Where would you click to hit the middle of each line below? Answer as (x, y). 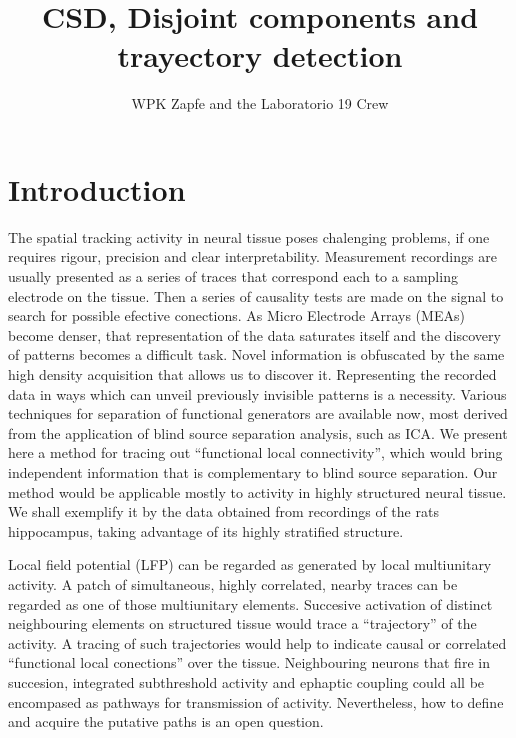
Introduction (97, 188)
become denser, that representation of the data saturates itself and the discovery (254, 334)
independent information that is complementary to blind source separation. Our (253, 471)
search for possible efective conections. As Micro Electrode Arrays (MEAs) (236, 315)
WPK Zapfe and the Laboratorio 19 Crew (260, 103)
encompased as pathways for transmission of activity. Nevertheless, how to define (256, 701)
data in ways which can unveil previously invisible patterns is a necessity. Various (257, 393)
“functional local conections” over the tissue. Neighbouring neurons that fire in (249, 662)
